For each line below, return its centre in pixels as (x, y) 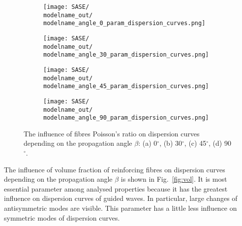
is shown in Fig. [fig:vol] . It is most (174, 179)
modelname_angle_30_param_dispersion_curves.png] (126, 55)
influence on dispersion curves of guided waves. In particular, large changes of (121, 198)
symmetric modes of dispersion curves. (62, 217)
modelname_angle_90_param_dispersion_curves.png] (126, 118)
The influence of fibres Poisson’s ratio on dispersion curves (112, 133)
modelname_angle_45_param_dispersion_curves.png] (126, 86)
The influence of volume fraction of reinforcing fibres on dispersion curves (115, 169)
